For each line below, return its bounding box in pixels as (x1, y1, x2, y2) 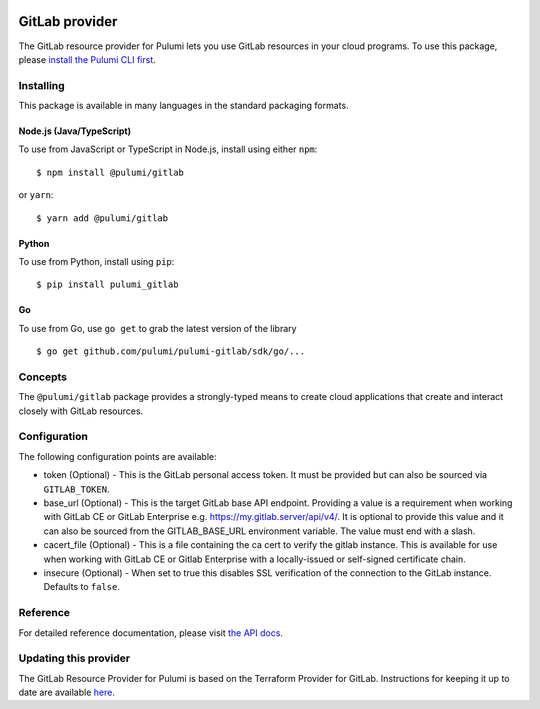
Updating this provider (18, 651, 130, 665)
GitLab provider (18, 13, 118, 30)
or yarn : (18, 189, 54, 201)
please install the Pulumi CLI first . (18, 53, 157, 65)
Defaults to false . (43, 581, 120, 593)
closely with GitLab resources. (18, 405, 144, 417)
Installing (18, 78, 65, 92)
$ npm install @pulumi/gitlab (36, 166, 185, 178)
